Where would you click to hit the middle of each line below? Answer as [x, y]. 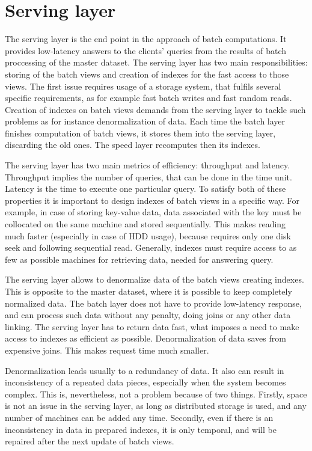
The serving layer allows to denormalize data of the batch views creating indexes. [154, 279]
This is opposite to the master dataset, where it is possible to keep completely [148, 291]
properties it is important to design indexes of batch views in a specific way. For [152, 200]
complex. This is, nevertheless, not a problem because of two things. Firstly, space [156, 394]
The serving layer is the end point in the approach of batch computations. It [146, 39]
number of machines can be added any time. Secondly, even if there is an [139, 417]
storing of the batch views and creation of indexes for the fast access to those [147, 74]
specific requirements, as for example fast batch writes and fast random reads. [148, 98]
